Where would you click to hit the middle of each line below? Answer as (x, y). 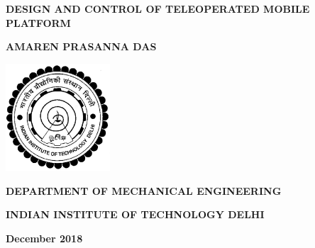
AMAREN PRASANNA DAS (81, 46)
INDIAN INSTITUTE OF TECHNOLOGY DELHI (135, 214)
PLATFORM (38, 22)
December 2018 (44, 238)
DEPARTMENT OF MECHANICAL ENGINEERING (144, 190)
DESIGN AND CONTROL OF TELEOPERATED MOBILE (158, 9)
